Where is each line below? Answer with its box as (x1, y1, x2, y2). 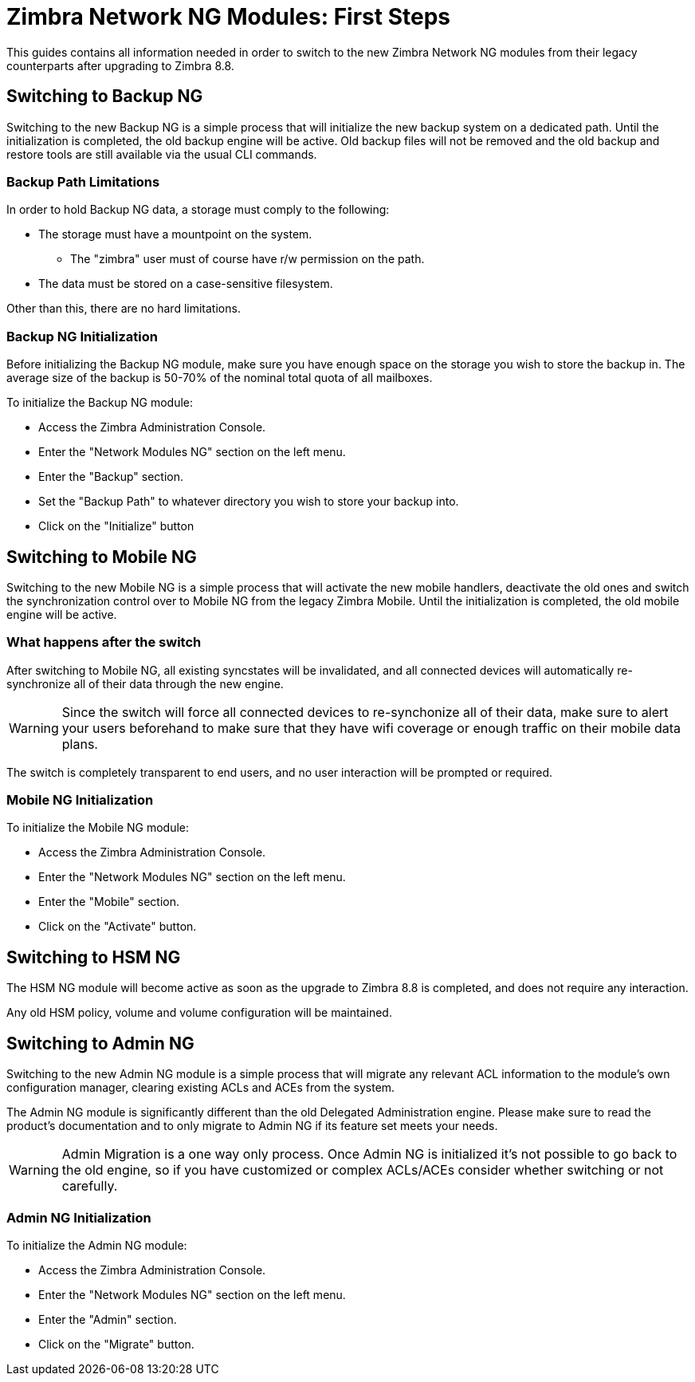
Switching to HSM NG (6, 947, 181, 967)
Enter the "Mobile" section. (38, 895, 180, 909)
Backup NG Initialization (6, 328, 158, 345)
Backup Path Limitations (6, 173, 160, 190)
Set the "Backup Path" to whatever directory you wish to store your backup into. (38, 494, 459, 509)
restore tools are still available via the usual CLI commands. (6, 147, 317, 161)
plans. (61, 735, 98, 752)
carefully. (61, 1178, 118, 1195)
